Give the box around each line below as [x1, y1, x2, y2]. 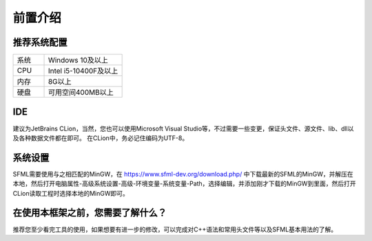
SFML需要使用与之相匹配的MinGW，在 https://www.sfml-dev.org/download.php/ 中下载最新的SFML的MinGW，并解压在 [12, 170, 354, 178]
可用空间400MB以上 [48, 88, 114, 97]
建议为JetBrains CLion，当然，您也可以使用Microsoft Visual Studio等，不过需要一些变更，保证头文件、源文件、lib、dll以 [12, 124, 354, 133]
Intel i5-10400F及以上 [48, 66, 118, 76]
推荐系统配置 [12, 36, 68, 48]
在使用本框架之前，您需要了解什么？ [12, 207, 167, 219]
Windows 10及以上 [48, 56, 108, 65]
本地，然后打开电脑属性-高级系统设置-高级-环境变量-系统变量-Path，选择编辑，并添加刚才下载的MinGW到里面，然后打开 [12, 179, 356, 188]
